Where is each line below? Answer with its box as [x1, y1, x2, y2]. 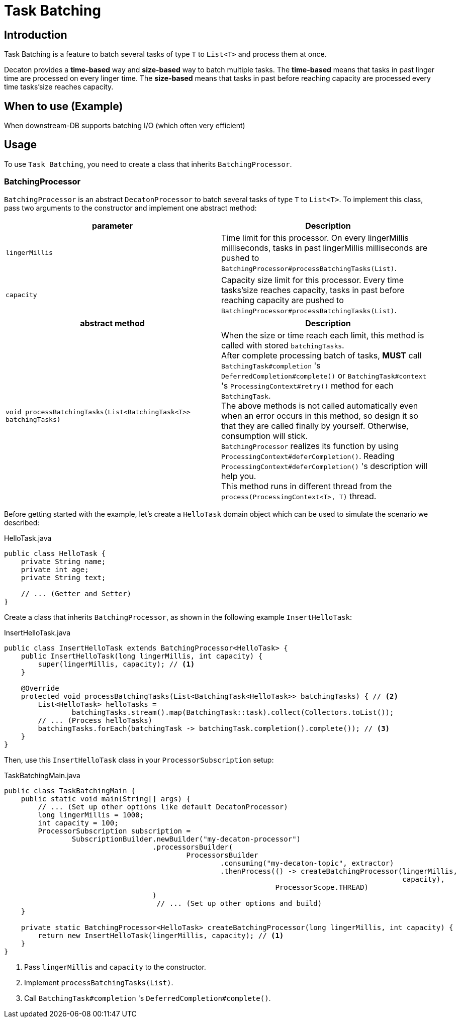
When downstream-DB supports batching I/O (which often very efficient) [4, 121, 245, 130]
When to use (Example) [4, 100, 123, 113]
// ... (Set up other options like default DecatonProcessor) [38, 802, 288, 811]
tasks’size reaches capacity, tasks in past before [221, 285, 405, 295]
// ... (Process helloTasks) [38, 716, 153, 724]
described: [4, 518, 40, 527]
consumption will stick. [221, 430, 308, 441]
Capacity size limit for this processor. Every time [221, 274, 404, 285]
